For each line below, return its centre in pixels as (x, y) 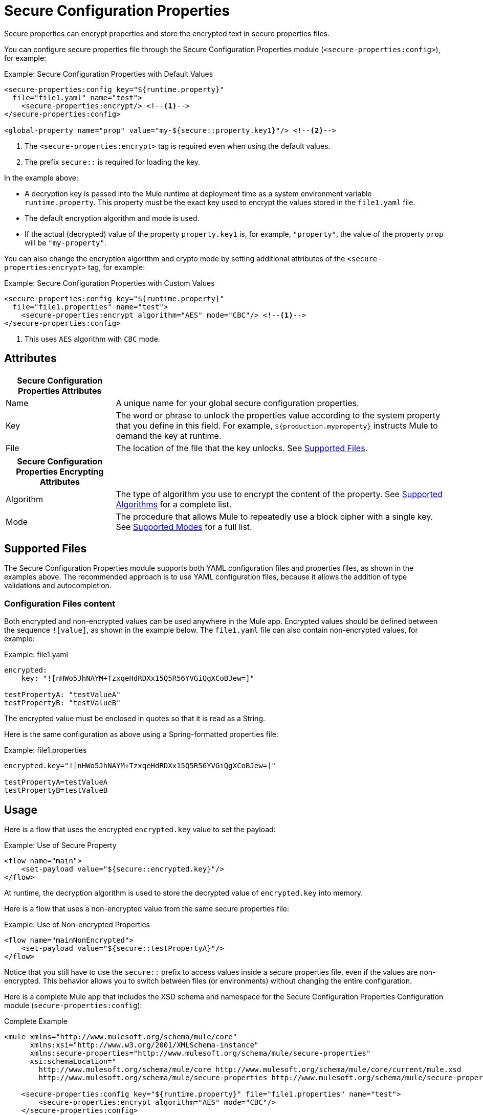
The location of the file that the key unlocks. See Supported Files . (242, 448)
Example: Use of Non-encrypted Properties (77, 925)
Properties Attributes (60, 391)
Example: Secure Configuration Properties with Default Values (109, 74)
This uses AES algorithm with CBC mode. (92, 339)
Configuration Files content (60, 603)
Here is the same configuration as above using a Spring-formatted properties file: (141, 734)
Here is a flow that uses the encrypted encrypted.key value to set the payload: (140, 830)
